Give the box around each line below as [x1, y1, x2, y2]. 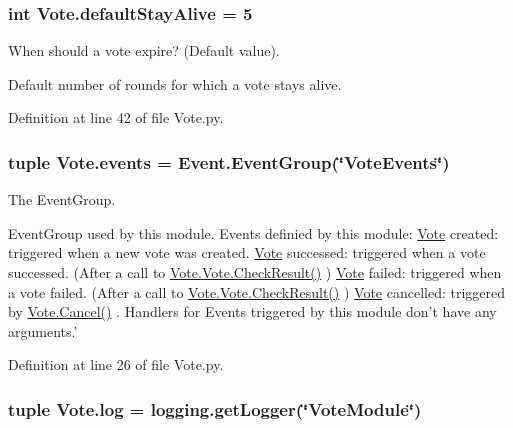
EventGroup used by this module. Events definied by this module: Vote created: [8, 222, 499, 243]
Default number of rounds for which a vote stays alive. [8, 73, 342, 94]
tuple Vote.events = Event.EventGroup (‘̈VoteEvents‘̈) [8, 149, 450, 174]
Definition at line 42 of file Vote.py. [8, 107, 224, 128]
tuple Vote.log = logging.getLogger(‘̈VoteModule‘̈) [8, 396, 422, 421]
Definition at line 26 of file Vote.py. [8, 354, 224, 375]
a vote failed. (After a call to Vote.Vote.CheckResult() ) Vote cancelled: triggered [8, 281, 506, 302]
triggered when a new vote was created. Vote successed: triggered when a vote [8, 242, 486, 263]
